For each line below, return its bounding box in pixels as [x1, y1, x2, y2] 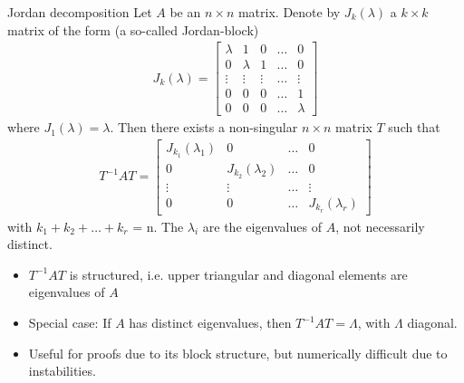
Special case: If [28, 313, 111, 332]
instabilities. [28, 361, 96, 380]
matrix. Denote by [237, 2, 341, 21]
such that [388, 118, 440, 137]
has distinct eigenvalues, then [129, 313, 292, 332]
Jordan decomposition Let [7, 2, 152, 21]
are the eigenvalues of [202, 216, 322, 235]
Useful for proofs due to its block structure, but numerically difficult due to [28, 343, 448, 362]
